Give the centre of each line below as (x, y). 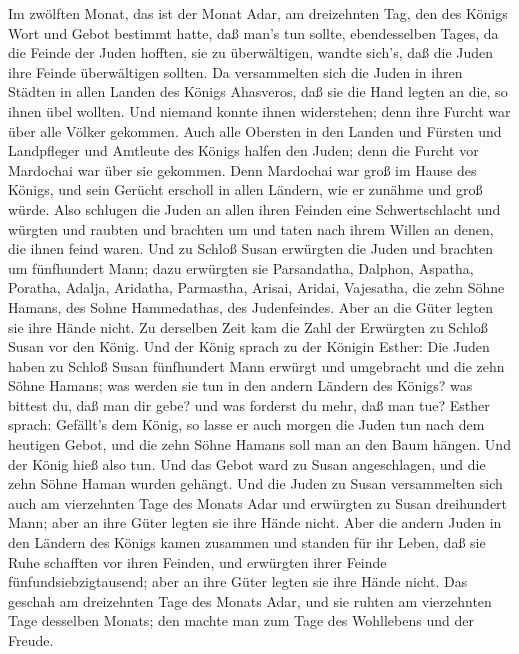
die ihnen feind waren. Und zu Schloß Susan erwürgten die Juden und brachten (251, 248)
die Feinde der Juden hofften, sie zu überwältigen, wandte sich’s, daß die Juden (251, 52)
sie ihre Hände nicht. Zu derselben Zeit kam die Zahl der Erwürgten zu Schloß (248, 326)
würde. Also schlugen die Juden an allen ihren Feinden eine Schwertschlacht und (254, 208)
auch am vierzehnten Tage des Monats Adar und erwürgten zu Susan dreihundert (258, 502)
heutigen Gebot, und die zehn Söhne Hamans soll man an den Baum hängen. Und (259, 444)
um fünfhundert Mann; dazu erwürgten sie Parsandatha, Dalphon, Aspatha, (241, 267)
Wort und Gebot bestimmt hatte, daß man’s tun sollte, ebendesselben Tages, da (253, 32)
